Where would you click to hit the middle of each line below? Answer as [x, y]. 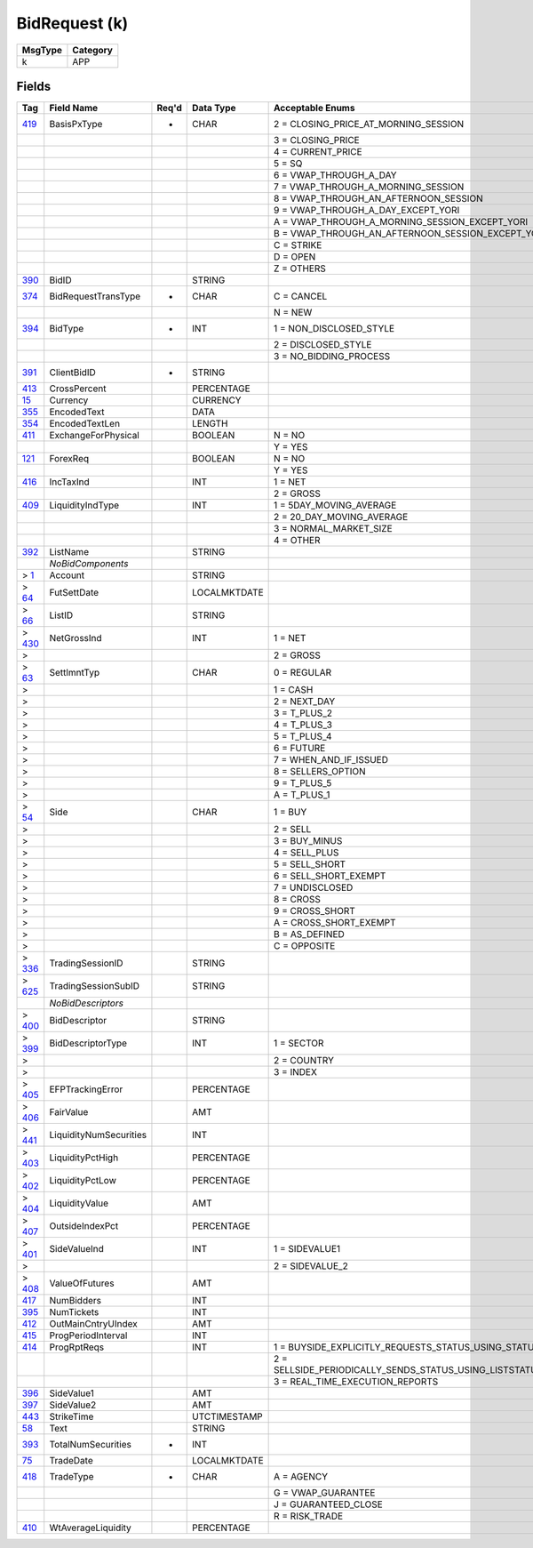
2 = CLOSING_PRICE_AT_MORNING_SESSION [369, 124]
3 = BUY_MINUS [308, 841]
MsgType [42, 50]
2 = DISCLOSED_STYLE [322, 345]
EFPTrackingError [86, 1089]
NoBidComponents [89, 564]
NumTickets [74, 1312]
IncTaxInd [70, 482]
